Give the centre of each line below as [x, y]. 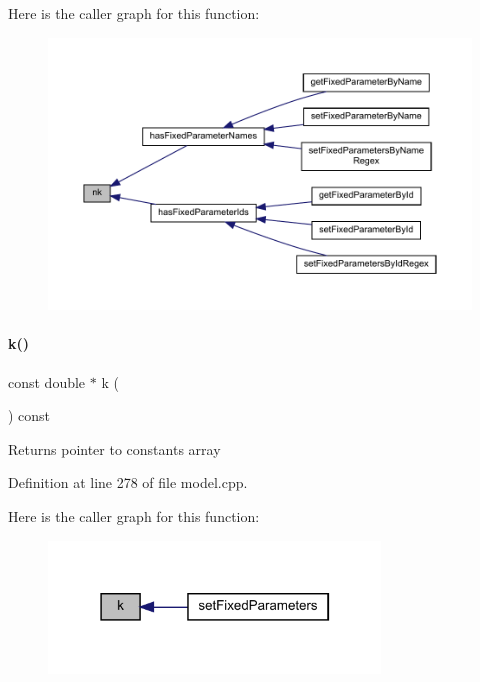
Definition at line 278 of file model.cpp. [128, 482]
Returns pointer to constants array [114, 448]
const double [47, 381]
